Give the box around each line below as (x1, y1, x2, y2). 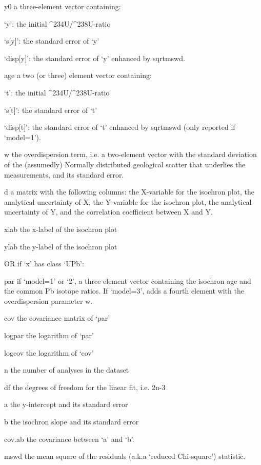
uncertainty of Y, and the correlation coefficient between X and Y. (4, 206, 213, 217)
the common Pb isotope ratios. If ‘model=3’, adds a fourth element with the (4, 285, 244, 296)
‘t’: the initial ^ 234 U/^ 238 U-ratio (4, 87, 110, 98)
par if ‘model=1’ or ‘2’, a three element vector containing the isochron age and (4, 275, 251, 286)
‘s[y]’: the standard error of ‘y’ (4, 35, 99, 46)
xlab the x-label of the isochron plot (4, 223, 117, 234)
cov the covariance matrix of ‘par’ (4, 313, 110, 323)
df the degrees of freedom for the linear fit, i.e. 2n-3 (4, 381, 166, 392)
